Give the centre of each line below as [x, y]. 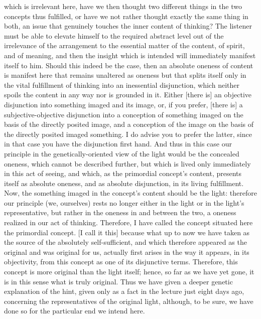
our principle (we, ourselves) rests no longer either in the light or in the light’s [124, 202]
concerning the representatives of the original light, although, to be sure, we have [129, 301]
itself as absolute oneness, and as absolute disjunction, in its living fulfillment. [124, 183]
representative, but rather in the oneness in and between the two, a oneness [120, 212]
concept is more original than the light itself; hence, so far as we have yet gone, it [129, 272]
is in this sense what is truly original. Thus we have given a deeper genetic [118, 281]
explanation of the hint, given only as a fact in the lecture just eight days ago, [124, 291]
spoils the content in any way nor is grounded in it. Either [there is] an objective [128, 95]
